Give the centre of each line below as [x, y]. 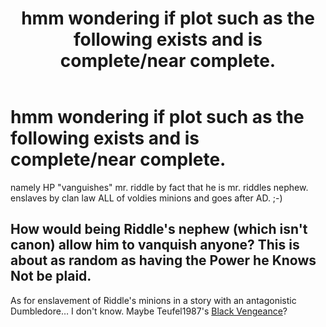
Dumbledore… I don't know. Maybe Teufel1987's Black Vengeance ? [149, 311]
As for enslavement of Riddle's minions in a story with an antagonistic [153, 300]
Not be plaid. [51, 276]
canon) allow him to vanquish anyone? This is [155, 245]
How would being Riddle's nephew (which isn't [159, 229]
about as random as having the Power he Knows [163, 260]
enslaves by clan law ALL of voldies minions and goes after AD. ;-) [146, 198]
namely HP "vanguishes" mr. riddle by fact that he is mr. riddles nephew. [159, 187]
